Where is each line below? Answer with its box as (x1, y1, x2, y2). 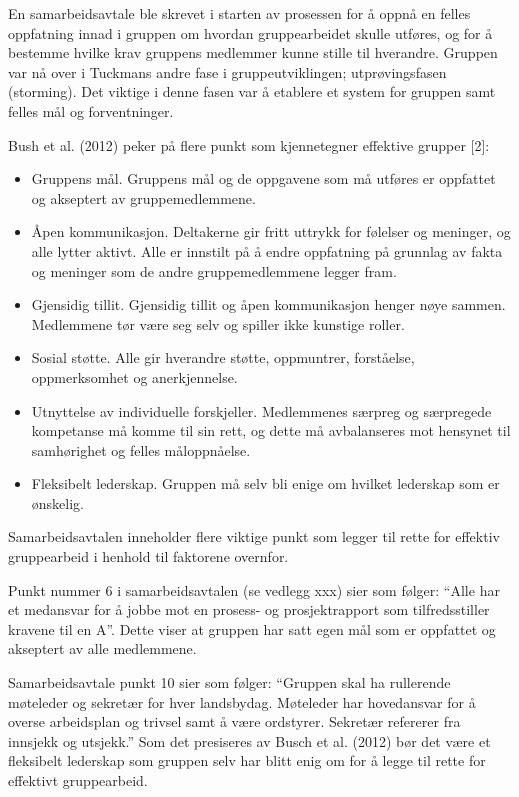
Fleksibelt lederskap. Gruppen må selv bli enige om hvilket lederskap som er (31, 473, 500, 494)
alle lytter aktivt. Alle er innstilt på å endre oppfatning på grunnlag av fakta (31, 240, 503, 261)
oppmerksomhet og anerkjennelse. (31, 366, 238, 387)
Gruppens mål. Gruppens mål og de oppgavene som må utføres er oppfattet (31, 168, 496, 189)
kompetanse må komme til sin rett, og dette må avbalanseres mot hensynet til (31, 420, 511, 441)
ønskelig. (31, 492, 84, 513)
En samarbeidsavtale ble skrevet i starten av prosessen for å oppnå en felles (8, 3, 471, 23)
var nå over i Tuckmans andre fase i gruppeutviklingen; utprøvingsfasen (8, 61, 447, 82)
